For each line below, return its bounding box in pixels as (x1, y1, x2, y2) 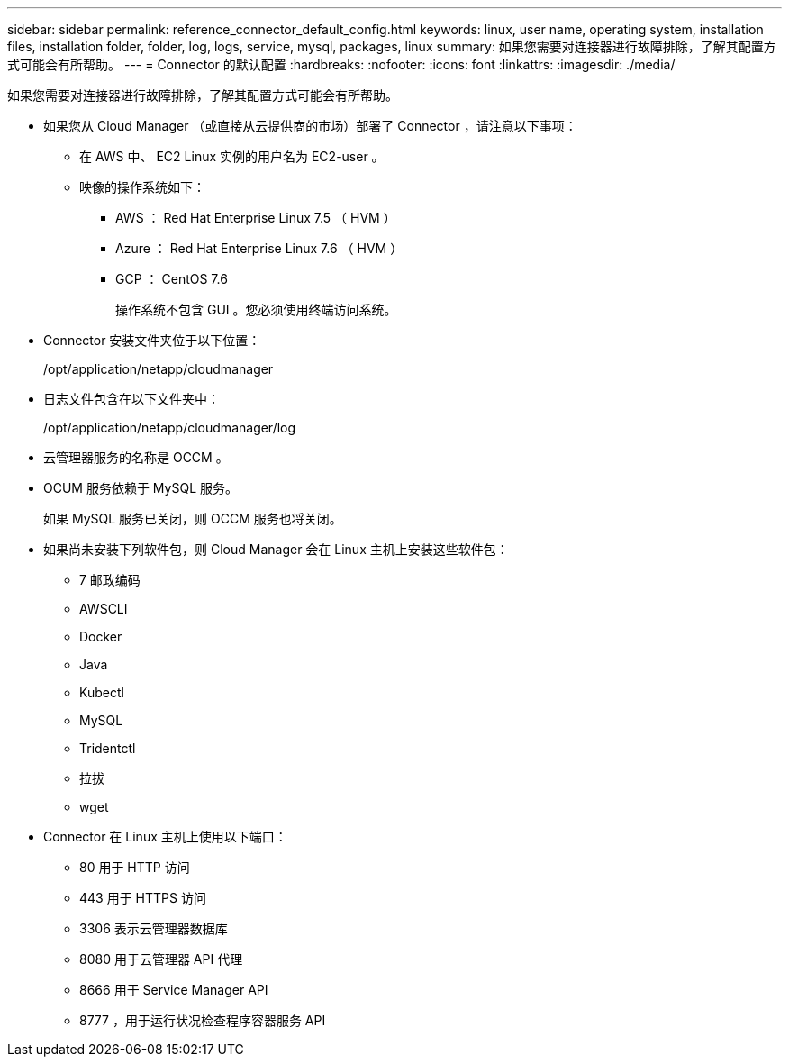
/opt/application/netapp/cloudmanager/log (43, 420, 296, 435)
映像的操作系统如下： (79, 179, 205, 195)
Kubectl (79, 685, 124, 700)
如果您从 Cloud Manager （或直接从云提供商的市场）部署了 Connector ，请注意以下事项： (43, 118, 577, 133)
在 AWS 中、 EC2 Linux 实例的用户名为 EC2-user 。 (79, 149, 385, 164)
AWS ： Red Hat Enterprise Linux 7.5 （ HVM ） (115, 210, 396, 225)
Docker (79, 629, 122, 644)
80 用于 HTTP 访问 (79, 859, 190, 875)
